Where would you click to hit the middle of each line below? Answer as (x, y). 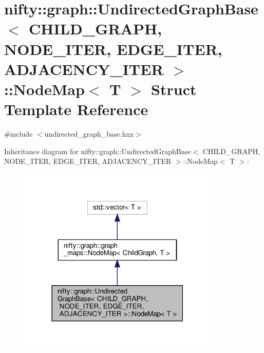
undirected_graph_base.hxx (89, 134)
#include (18, 134)
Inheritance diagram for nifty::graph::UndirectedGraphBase (98, 151)
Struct (174, 89)
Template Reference (76, 109)
